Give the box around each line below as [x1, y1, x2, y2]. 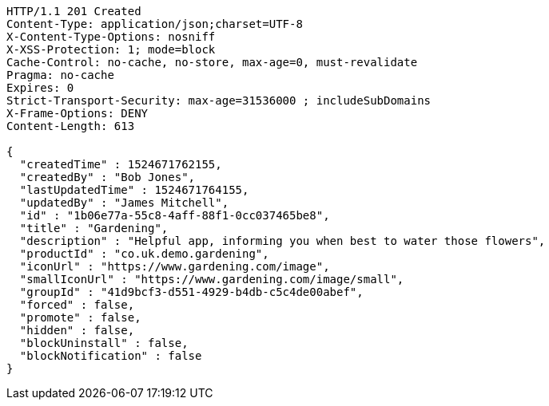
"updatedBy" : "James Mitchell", [19, 196, 229, 209]
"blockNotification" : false [19, 349, 202, 362]
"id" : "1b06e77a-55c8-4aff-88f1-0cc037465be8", [19, 209, 330, 222]
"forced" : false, [19, 298, 135, 311]
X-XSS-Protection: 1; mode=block [6, 43, 216, 56]
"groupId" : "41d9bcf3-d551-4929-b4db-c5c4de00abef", [19, 286, 364, 298]
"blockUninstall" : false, [19, 337, 189, 349]
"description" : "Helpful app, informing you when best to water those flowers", [19, 235, 546, 247]
